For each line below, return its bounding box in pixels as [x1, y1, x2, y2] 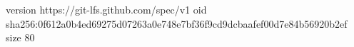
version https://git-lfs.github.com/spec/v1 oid [6, 2, 207, 16]
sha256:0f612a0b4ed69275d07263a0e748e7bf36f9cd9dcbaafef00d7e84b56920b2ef [6, 16, 348, 31]
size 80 [6, 30, 35, 45]
